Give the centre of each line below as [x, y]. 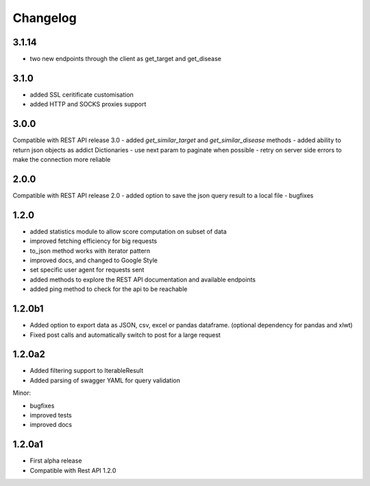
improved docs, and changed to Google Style [94, 260]
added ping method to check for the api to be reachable [109, 289]
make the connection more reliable [62, 160]
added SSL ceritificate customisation [82, 94]
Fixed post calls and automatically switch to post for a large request [125, 335]
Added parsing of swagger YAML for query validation [105, 380]
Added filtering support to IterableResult [87, 371]
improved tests [51, 415]
